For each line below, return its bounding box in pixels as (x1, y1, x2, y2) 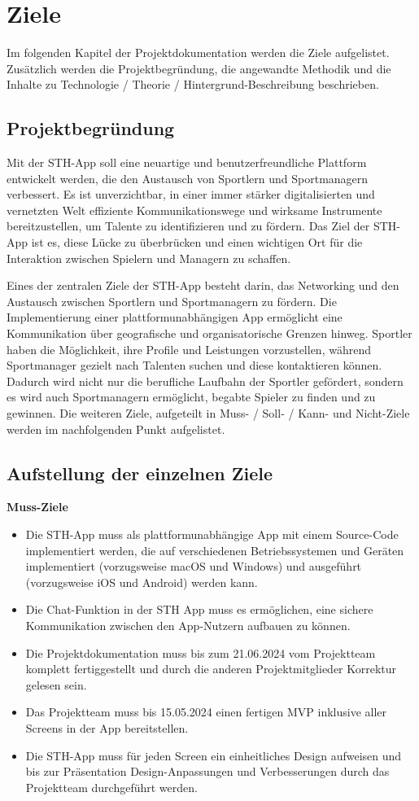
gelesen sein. (25, 676, 87, 693)
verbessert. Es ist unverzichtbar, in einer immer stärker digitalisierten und (7, 186, 375, 203)
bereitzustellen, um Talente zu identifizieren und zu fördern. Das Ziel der (7, 217, 370, 234)
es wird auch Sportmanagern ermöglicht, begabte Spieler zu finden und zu (7, 388, 376, 405)
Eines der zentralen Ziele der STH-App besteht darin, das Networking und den (7, 277, 399, 294)
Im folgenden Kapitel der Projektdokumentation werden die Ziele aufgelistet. (7, 44, 390, 61)
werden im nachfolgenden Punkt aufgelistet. (7, 420, 225, 437)
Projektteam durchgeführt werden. (25, 778, 198, 795)
